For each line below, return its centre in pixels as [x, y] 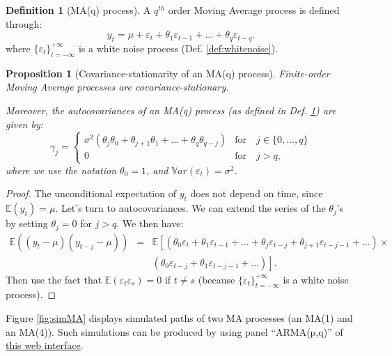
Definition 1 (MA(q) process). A [78, 10]
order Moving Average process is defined [254, 10]
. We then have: [150, 223]
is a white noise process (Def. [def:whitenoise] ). [178, 48]
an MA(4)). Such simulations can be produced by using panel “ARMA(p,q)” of [174, 331]
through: [24, 23]
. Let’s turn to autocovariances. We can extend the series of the [190, 208]
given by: [25, 124]
